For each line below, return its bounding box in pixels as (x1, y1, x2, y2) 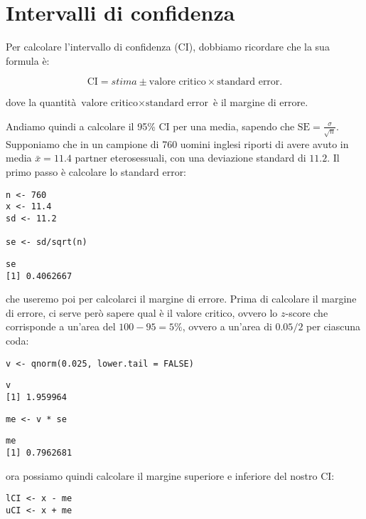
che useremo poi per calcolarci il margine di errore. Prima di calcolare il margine (6, 291, 357, 306)
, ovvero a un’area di (182, 319, 272, 334)
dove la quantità (6, 95, 77, 110)
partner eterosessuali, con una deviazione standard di (75, 150, 306, 165)
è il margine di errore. (213, 95, 308, 110)
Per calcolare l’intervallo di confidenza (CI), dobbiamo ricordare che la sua (6, 39, 330, 54)
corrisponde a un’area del (6, 319, 116, 334)
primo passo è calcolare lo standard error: (6, 164, 187, 179)
